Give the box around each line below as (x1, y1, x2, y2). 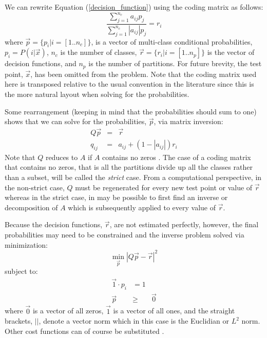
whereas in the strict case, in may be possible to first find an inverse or (5, 192, 228, 203)
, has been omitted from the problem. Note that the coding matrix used (30, 68, 257, 79)
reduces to (45, 151, 78, 162)
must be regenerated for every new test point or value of (75, 182, 253, 192)
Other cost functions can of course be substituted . (5, 325, 164, 336)
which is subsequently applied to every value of (68, 202, 216, 212)
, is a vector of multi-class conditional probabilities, (91, 36, 253, 47)
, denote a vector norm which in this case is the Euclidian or (39, 315, 229, 326)
